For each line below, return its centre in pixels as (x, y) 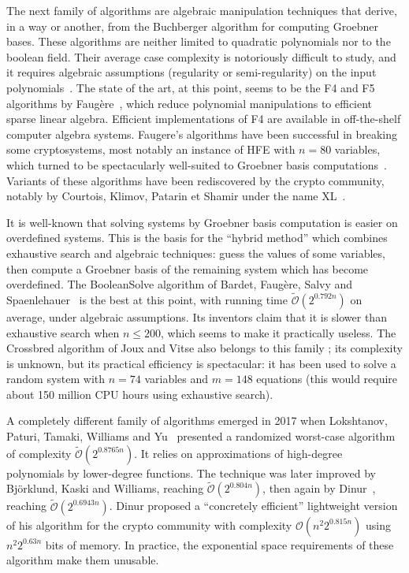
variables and (177, 379)
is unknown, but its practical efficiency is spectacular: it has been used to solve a (201, 363)
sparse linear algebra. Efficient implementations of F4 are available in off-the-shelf (204, 119)
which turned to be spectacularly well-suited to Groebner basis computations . (197, 164)
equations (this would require (327, 379)
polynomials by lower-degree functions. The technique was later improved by (191, 473)
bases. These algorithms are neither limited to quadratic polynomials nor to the (199, 41)
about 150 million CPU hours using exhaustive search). (140, 394)
